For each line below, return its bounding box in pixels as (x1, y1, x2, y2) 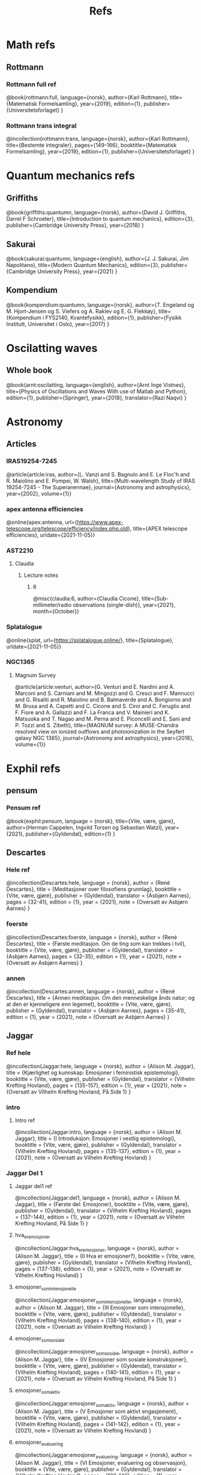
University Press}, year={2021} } (37, 268, 118, 275)
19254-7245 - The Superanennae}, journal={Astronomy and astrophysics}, (6, 483, 191, 491)
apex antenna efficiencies (6, 505, 84, 513)
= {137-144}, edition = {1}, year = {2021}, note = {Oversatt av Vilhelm (14, 1213, 185, 1221)
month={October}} (32, 608, 79, 615)
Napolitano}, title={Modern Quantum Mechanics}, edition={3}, (6, 261, 160, 268)
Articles (6, 439, 37, 449)
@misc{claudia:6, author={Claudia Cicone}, (32, 595, 141, 602)
